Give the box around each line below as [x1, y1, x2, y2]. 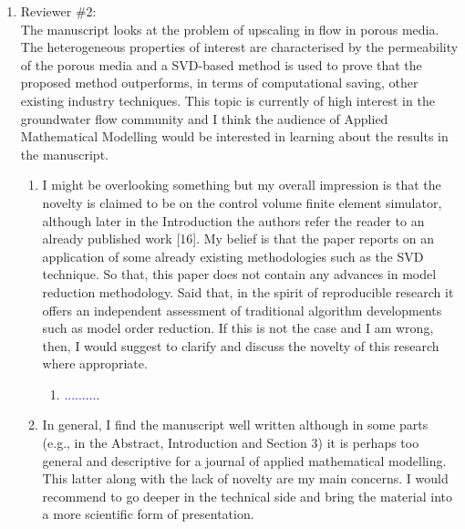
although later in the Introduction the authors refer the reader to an [42, 211, 425, 230]
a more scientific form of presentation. [42, 504, 254, 524]
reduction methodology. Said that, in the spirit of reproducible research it [42, 282, 454, 301]
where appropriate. [42, 354, 148, 373]
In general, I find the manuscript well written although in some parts [42, 415, 429, 434]
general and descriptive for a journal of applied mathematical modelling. [42, 451, 447, 470]
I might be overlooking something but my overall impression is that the [42, 175, 441, 194]
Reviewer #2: [20, 2, 97, 20]
